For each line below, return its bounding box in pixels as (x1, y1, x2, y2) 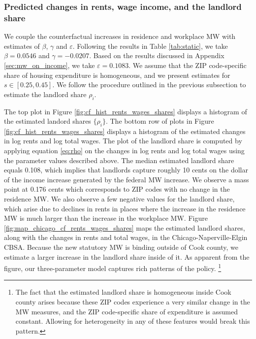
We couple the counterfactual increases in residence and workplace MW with (4, 31, 236, 41)
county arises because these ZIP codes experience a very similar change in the (15, 297, 250, 307)
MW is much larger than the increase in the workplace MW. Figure (4, 213, 208, 223)
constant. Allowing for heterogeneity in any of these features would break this (15, 316, 250, 326)
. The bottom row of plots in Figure (105, 116, 214, 126)
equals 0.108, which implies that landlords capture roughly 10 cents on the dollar (4, 165, 248, 175)
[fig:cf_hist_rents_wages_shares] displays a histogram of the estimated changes (4, 126, 246, 136)
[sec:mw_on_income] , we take (4, 60, 95, 70)
